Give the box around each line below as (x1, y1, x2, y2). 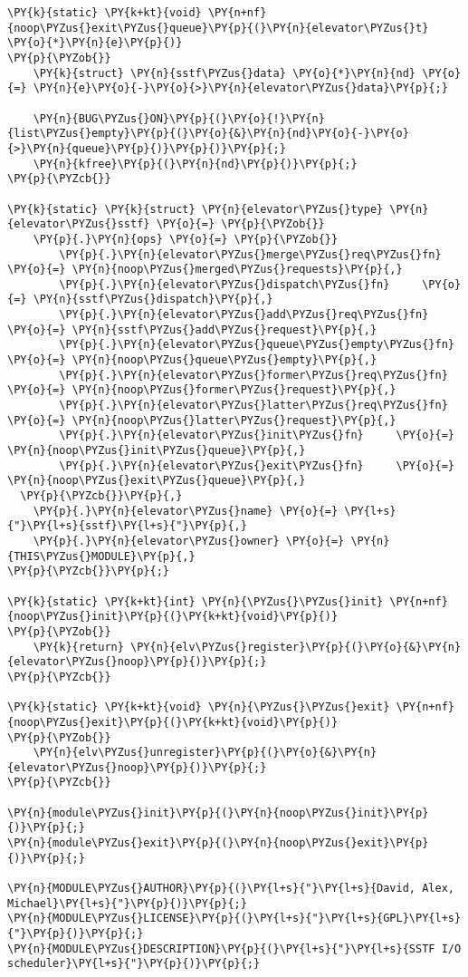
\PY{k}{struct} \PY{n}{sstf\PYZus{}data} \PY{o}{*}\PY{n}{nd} (33, 66, 416, 80)
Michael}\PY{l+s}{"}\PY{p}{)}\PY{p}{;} (7, 896, 247, 910)
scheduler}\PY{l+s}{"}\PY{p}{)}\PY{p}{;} (7, 957, 261, 971)
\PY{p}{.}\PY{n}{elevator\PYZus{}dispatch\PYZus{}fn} (59, 277, 390, 291)
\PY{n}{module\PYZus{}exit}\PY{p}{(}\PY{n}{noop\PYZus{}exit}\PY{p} (7, 837, 429, 850)
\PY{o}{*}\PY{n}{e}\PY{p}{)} (7, 36, 183, 50)
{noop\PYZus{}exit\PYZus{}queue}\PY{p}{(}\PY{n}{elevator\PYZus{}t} (7, 21, 429, 34)
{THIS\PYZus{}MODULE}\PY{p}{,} (7, 549, 196, 563)
